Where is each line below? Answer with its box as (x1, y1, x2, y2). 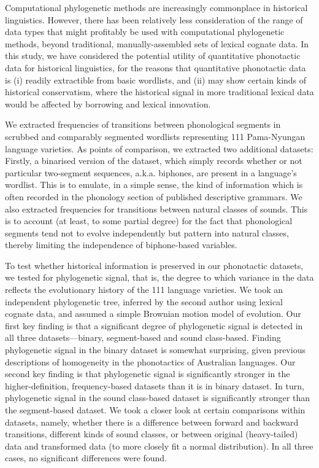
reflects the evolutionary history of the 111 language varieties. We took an (5, 283, 283, 296)
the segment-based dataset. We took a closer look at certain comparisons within (5, 404, 306, 416)
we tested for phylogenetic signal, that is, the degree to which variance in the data (5, 271, 314, 284)
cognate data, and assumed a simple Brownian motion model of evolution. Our (5, 307, 301, 320)
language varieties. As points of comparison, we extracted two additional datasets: (5, 142, 313, 155)
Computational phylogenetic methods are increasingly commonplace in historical (5, 1, 308, 14)
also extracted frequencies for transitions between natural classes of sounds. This (5, 202, 308, 215)
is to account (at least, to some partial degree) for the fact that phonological (5, 214, 293, 227)
